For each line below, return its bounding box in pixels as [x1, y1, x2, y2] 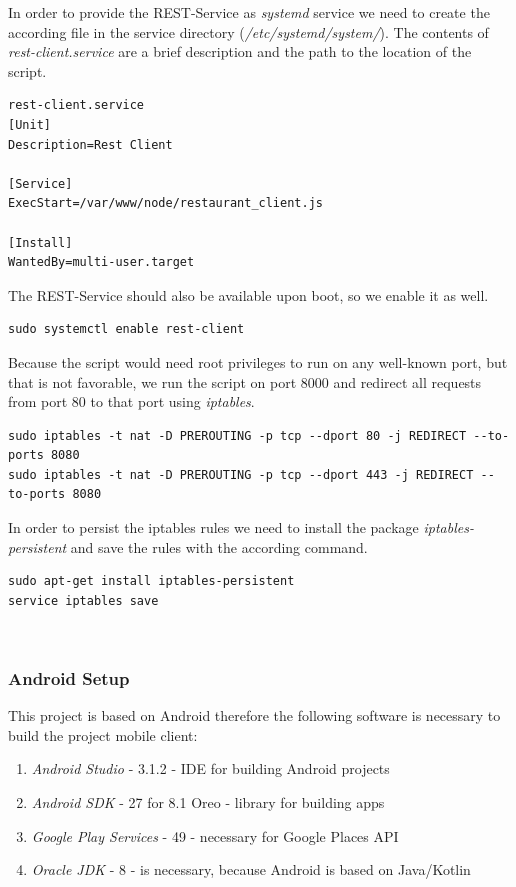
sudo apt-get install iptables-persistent [8, 574, 295, 589]
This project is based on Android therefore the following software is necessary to [8, 705, 501, 726]
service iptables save [8, 593, 159, 608]
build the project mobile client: [8, 724, 198, 745]
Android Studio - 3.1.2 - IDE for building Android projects [31, 758, 390, 779]
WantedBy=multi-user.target [8, 255, 195, 270]
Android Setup [8, 665, 130, 690]
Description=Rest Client [8, 137, 173, 152]
